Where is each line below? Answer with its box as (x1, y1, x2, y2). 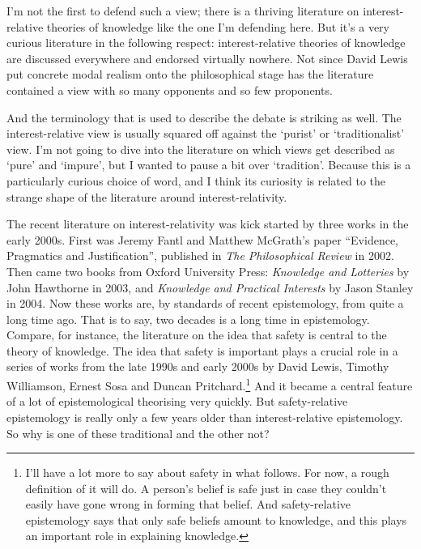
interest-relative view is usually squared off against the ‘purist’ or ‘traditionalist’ (6, 125, 405, 142)
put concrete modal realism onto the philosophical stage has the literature (6, 66, 374, 83)
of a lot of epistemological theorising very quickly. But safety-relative (6, 393, 348, 410)
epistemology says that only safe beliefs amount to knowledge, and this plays (25, 511, 407, 528)
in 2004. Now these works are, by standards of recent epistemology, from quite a (6, 295, 404, 312)
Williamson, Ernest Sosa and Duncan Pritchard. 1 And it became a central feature (6, 375, 413, 394)
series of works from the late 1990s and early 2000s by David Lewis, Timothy (6, 358, 389, 375)
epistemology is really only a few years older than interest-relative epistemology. (6, 408, 403, 425)
